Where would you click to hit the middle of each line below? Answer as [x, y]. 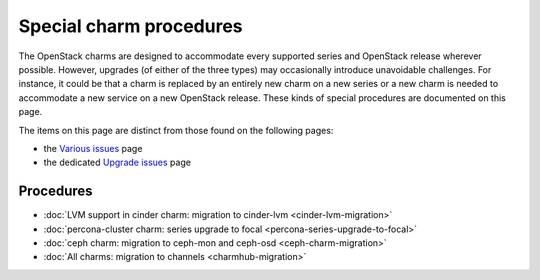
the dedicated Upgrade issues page [117, 162]
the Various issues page [93, 148]
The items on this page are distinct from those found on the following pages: [176, 130]
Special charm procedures [131, 26]
